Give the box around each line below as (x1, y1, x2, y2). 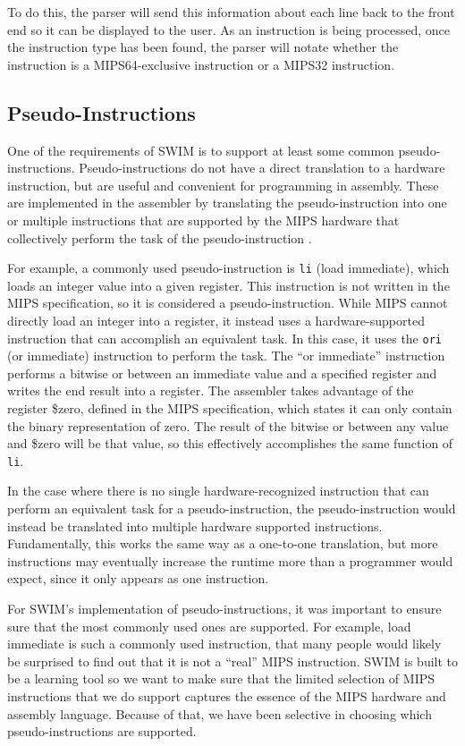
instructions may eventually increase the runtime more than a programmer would (7, 551, 453, 570)
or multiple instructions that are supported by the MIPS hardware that (7, 210, 400, 229)
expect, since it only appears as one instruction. (7, 569, 269, 588)
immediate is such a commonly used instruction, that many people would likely (7, 634, 442, 653)
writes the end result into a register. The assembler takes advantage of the (7, 381, 414, 400)
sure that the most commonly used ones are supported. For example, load (7, 616, 411, 635)
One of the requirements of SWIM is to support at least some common (7, 140, 394, 159)
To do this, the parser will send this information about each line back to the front (7, 3, 455, 21)
